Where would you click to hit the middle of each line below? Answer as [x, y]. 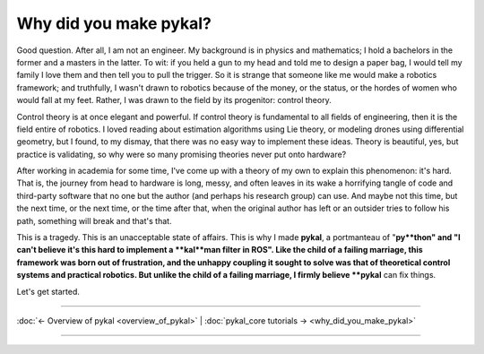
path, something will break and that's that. [94, 220]
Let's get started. [48, 291]
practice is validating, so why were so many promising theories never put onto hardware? [181, 154]
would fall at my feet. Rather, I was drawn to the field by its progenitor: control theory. [174, 100]
